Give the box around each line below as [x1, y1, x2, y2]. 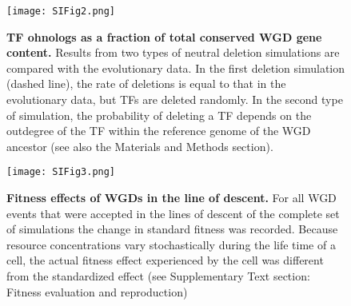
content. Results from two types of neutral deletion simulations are [6, 44, 340, 61]
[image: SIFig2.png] [6, 6, 116, 17]
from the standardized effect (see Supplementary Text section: [6, 268, 310, 284]
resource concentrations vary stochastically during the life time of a [6, 236, 336, 252]
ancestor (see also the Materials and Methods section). [6, 137, 273, 154]
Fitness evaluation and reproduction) [6, 283, 188, 300]
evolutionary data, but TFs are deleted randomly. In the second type [6, 91, 343, 108]
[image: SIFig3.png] [6, 166, 116, 178]
